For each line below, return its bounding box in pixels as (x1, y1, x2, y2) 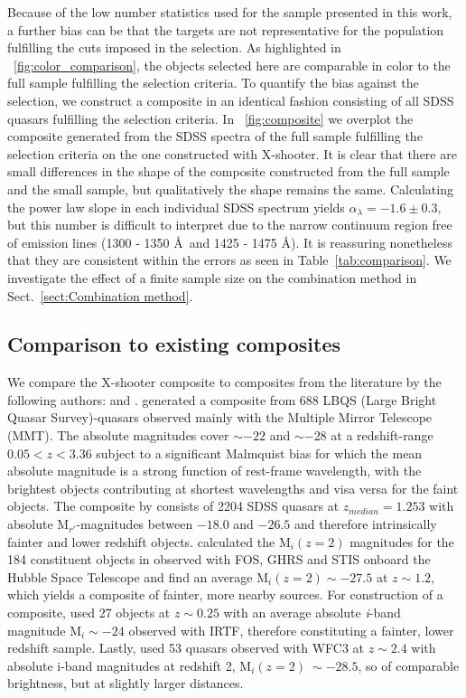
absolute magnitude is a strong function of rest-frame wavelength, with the (7, 461, 422, 480)
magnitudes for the (349, 532, 454, 551)
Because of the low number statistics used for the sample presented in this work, (7, 3, 452, 21)
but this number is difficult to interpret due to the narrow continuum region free (7, 215, 452, 234)
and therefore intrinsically (294, 514, 437, 533)
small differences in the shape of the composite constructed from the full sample (7, 162, 450, 181)
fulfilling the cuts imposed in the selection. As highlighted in (7, 38, 341, 57)
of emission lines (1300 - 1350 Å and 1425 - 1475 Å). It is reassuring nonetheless (7, 232, 452, 251)
